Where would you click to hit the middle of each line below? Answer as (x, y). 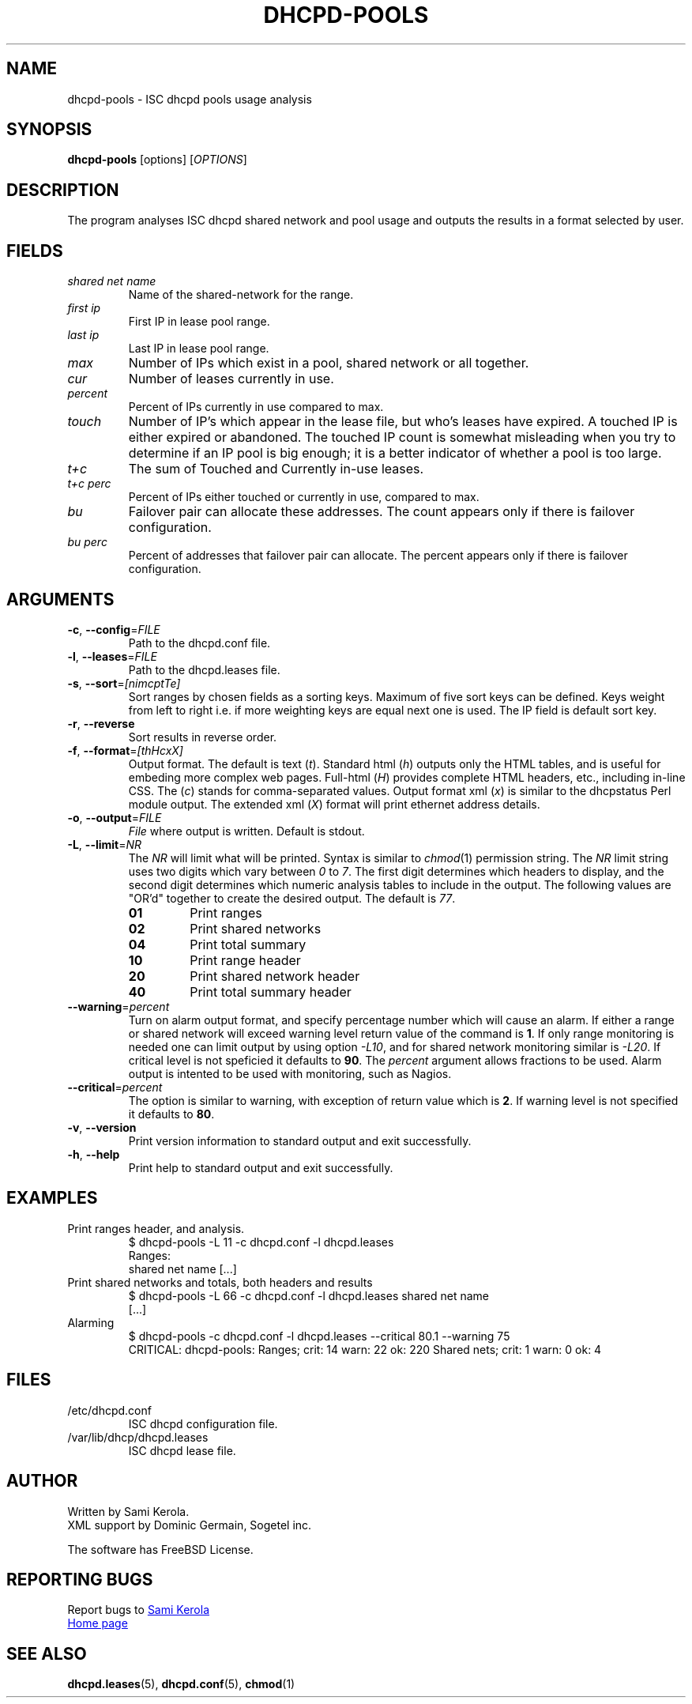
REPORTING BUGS (80, 1579)
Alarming (91, 1322)
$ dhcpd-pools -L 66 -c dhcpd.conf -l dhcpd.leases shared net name (308, 1295)
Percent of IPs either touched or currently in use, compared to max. (304, 497)
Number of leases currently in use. (231, 379)
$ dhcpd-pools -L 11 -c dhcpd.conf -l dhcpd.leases (261, 1242)
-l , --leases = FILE (112, 656)
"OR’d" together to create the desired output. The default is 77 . (292, 898)
